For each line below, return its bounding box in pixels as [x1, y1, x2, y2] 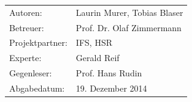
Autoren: [9, 5, 42, 18]
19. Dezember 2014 [75, 81, 147, 94]
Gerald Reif [75, 51, 120, 64]
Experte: [9, 51, 42, 64]
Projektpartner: [9, 36, 67, 49]
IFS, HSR [75, 36, 112, 49]
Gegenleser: [9, 67, 52, 79]
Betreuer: [9, 21, 44, 34]
